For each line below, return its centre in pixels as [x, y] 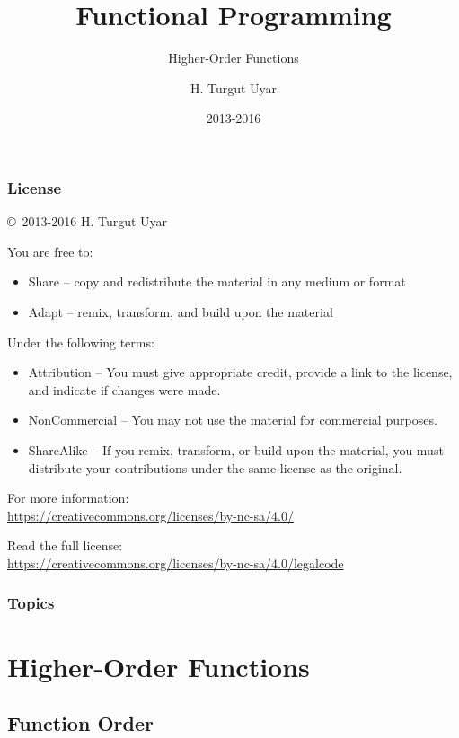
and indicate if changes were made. [124, 389]
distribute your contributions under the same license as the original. [215, 467]
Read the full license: [65, 545]
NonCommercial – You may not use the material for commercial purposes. [233, 420]
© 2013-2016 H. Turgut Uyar [88, 221]
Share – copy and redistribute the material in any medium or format [217, 281]
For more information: [68, 498]
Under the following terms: [81, 342]
